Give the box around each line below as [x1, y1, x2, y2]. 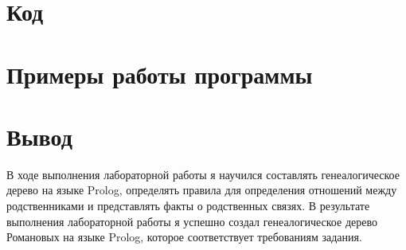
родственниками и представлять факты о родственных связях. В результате [6, 197, 370, 214]
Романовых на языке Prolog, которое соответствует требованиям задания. [6, 229, 362, 245]
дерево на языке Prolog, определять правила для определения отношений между [6, 182, 397, 198]
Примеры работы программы [6, 57, 313, 90]
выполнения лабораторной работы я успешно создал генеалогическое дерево [6, 213, 377, 229]
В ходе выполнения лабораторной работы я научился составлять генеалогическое [6, 166, 400, 182]
